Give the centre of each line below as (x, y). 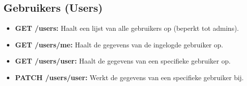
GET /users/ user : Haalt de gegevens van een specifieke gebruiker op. (123, 61)
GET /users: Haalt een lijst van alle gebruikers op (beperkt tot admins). (127, 28)
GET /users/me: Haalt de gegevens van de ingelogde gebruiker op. (119, 44)
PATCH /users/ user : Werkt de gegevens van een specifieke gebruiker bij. (129, 77)
